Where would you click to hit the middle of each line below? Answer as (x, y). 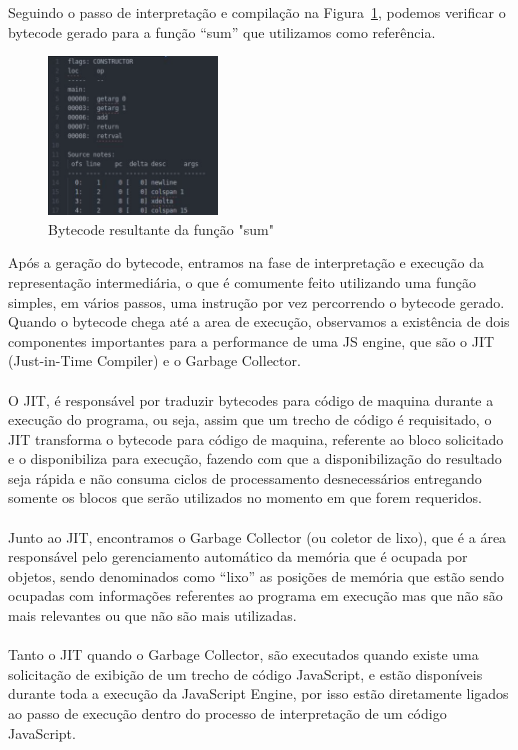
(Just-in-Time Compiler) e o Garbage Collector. (154, 360)
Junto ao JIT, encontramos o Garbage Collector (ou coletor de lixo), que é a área (257, 536)
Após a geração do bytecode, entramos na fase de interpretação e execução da (246, 262)
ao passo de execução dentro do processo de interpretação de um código (227, 713)
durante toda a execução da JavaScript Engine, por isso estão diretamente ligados (258, 693)
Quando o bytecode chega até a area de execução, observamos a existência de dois (259, 321)
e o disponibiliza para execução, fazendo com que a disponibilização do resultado (255, 458)
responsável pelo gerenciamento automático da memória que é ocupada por (238, 556)
